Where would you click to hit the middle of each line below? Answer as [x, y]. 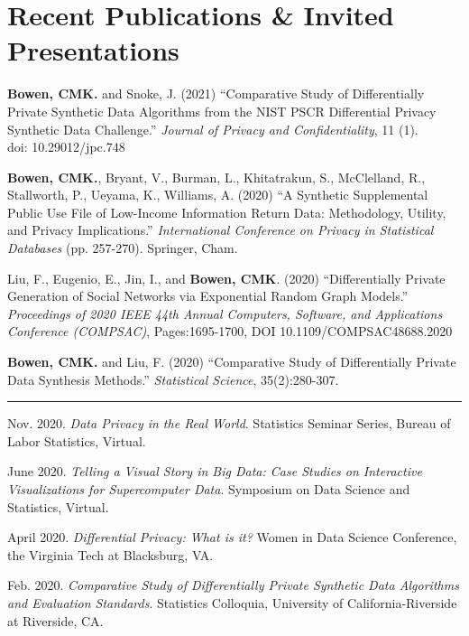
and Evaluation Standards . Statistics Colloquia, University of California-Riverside [232, 602]
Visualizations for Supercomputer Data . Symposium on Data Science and [209, 489]
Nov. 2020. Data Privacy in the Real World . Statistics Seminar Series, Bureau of [229, 423]
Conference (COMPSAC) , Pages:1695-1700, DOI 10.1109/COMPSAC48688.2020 [230, 331]
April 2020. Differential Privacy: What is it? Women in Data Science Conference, [232, 537]
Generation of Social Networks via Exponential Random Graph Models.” [208, 296]
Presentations [93, 50]
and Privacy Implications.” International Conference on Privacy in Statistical [221, 230]
